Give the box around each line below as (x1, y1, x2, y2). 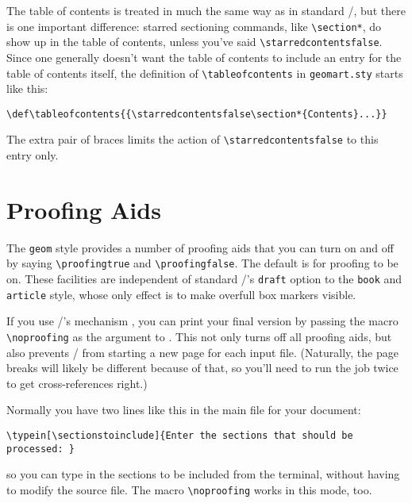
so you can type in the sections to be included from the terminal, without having (6, 466, 400, 482)
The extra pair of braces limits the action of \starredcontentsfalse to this (6, 131, 379, 148)
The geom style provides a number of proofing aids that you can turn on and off (6, 239, 394, 255)
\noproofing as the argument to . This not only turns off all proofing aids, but (6, 328, 392, 344)
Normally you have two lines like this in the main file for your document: (6, 401, 361, 418)
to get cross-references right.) (6, 374, 148, 391)
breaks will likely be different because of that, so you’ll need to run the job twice (6, 359, 399, 376)
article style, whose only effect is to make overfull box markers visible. (6, 286, 356, 302)
